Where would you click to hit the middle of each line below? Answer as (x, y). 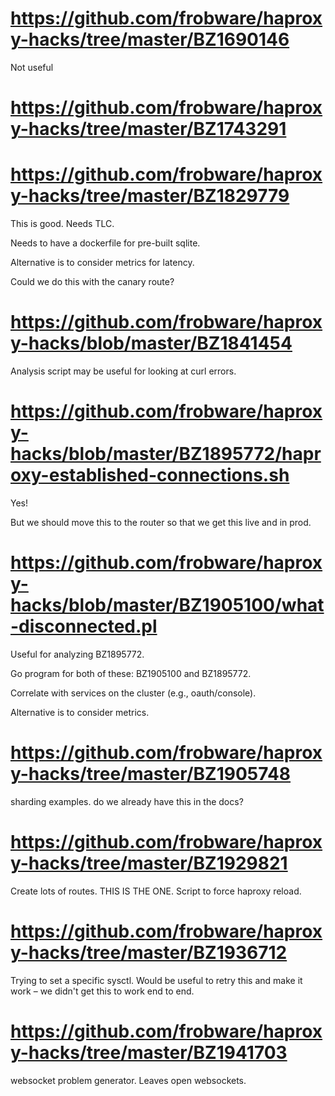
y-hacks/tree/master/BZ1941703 (149, 1052)
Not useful (32, 67)
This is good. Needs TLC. (62, 224)
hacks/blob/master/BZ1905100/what (167, 605)
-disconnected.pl (84, 626)
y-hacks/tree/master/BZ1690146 (150, 39)
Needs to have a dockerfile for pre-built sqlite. (105, 243)
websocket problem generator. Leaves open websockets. (128, 1080)
